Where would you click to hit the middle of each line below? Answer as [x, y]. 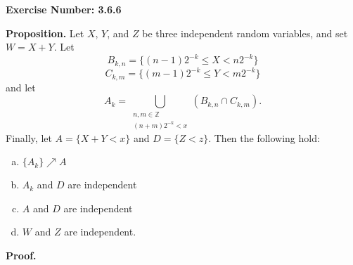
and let [21, 87]
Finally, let [29, 137]
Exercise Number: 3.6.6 [64, 9]
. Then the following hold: [264, 137]
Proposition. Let [45, 33]
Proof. [21, 256]
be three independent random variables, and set [245, 33]
